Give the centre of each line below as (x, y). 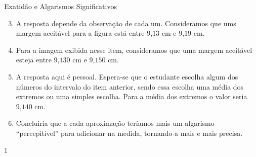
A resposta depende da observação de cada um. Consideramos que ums (126, 23)
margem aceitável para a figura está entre (80, 33)
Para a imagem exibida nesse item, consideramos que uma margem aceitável (134, 50)
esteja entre (34, 60)
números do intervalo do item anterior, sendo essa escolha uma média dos (130, 86)
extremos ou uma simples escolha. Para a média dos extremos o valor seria (132, 96)
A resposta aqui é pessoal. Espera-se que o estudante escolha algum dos (127, 76)
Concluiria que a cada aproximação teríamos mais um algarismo (115, 123)
